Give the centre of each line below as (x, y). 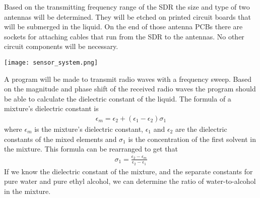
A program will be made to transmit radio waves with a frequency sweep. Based (128, 79)
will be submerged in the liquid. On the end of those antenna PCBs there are (123, 27)
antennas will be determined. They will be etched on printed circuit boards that (127, 16)
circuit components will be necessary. (61, 46)
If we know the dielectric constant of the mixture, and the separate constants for (128, 171)
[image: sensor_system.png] (51, 62)
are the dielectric (201, 129)
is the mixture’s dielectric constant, (89, 129)
